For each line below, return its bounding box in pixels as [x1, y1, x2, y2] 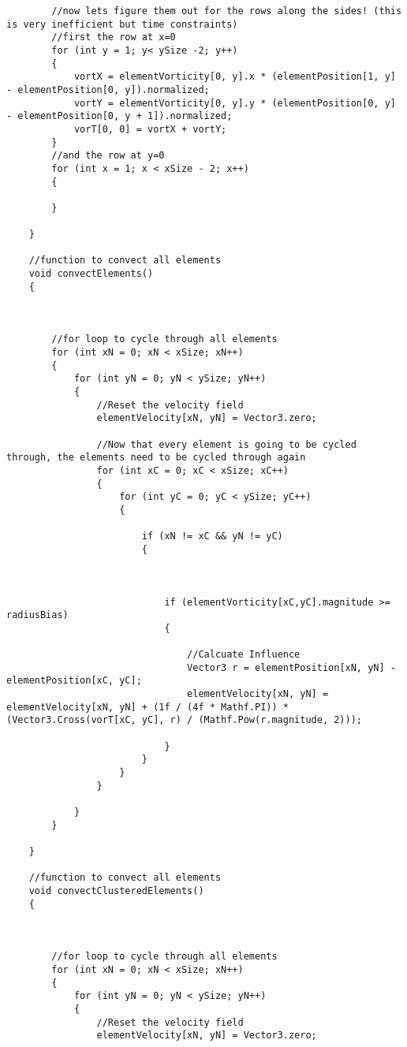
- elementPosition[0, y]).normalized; [6, 84, 210, 95]
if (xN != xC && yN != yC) [141, 531, 283, 542]
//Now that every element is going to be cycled [96, 438, 357, 450]
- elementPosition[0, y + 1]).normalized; [6, 110, 233, 122]
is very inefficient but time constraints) [6, 18, 238, 30]
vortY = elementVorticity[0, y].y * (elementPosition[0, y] [73, 97, 396, 109]
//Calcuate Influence [187, 649, 301, 661]
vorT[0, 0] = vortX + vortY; [73, 123, 227, 135]
